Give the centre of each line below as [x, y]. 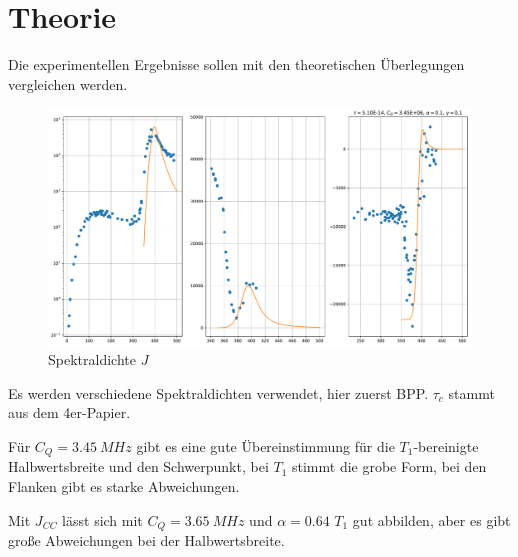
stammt [471, 392]
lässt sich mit [102, 519]
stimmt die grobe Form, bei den [389, 466]
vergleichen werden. [68, 83]
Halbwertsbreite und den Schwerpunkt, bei [138, 466]
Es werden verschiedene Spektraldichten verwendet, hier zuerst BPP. [218, 392]
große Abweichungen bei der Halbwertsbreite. [146, 540]
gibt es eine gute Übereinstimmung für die [265, 445]
